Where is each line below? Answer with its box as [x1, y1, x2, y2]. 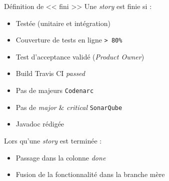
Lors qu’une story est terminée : [4, 135, 102, 145]
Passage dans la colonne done [15, 152, 106, 162]
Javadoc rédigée [15, 118, 64, 129]
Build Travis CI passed [15, 68, 85, 78]
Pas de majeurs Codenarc [15, 85, 94, 95]
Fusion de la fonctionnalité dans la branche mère [15, 169, 165, 179]
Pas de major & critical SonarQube [15, 101, 122, 112]
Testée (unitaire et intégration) [15, 17, 110, 28]
